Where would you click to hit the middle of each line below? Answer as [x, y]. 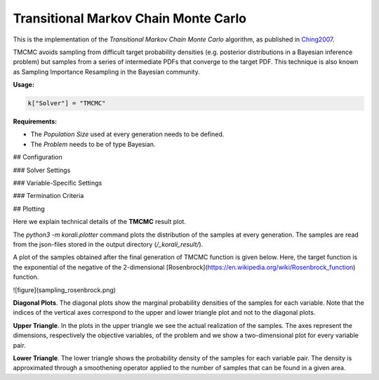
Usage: [24, 85]
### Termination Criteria [48, 196]
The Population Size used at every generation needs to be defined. [127, 134]
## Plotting [29, 209]
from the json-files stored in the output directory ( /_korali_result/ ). [108, 244]
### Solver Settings [42, 170]
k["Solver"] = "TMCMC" [67, 103]
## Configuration [38, 157]
